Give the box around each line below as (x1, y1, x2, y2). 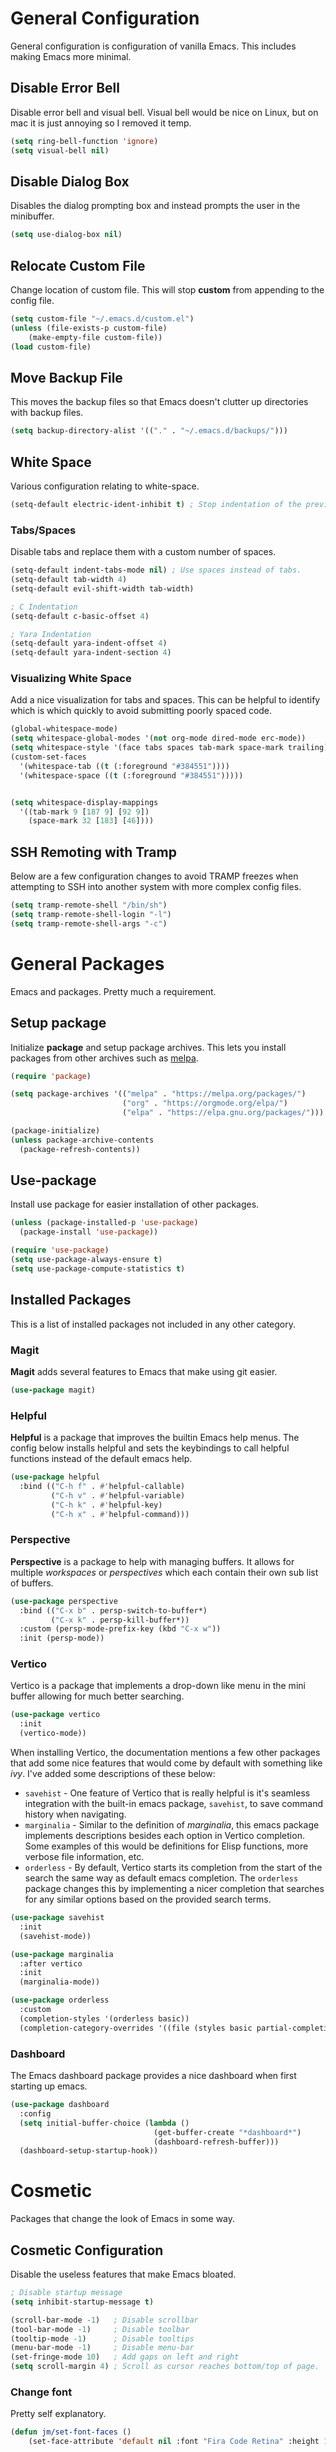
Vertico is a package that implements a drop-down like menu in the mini (10, 1680, 306, 1692)
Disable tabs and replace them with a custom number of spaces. (10, 546, 277, 558)
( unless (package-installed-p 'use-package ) (10, 1218, 199, 1228)
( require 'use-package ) (10, 1245, 110, 1256)
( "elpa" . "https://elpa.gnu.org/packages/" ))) (121, 1108, 325, 1118)
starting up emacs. (10, 2080, 88, 2092)
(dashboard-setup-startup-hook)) (19, 2146, 159, 2156)
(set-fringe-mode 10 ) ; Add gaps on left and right (10, 2352, 240, 2362)
